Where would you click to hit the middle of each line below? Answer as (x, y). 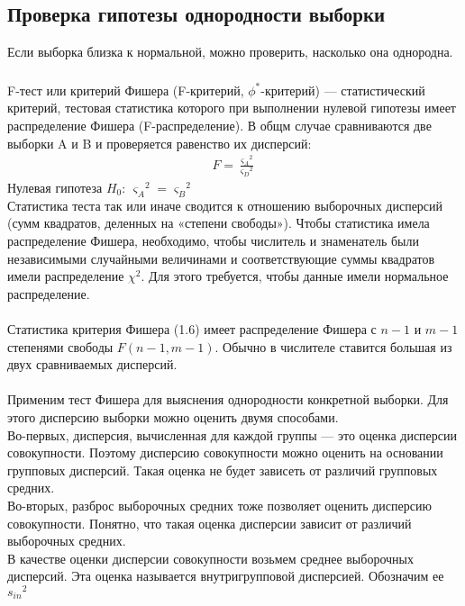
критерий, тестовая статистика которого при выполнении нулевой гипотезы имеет (232, 108)
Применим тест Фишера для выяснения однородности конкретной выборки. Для (228, 399)
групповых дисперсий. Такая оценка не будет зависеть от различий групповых (223, 470)
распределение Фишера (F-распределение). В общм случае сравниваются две (219, 125)
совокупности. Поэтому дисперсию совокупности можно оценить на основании (225, 452)
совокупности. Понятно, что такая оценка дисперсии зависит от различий (210, 523)
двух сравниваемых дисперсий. (92, 364)
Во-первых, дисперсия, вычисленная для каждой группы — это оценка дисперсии (232, 434)
